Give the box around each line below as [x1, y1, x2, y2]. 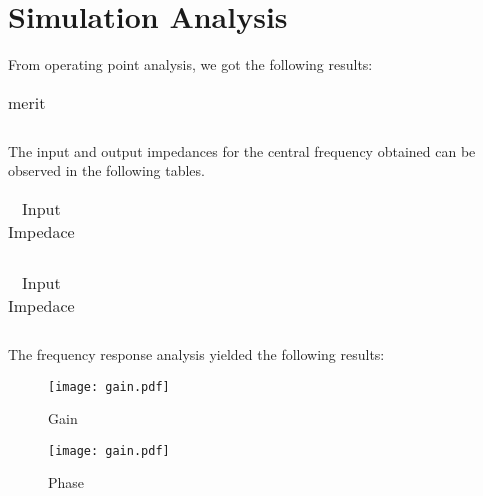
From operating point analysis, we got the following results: [8, 54, 373, 75]
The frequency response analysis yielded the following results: [8, 343, 385, 364]
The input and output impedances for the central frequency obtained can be [8, 140, 476, 161]
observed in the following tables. [8, 160, 205, 181]
